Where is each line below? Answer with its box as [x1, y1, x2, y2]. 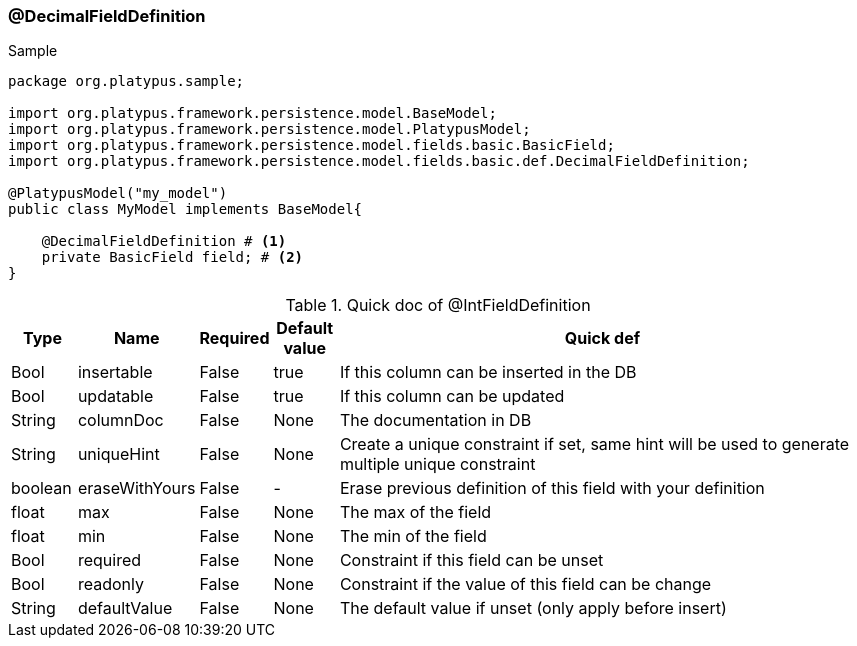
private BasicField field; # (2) [41, 249, 304, 266]
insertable [77, 362, 153, 383]
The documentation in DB [339, 410, 532, 431]
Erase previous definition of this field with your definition [339, 478, 765, 499]
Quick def [564, 328, 641, 349]
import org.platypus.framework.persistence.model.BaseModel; [8, 105, 497, 122]
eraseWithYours [77, 478, 196, 499]
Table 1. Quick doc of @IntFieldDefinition [285, 295, 591, 316]
